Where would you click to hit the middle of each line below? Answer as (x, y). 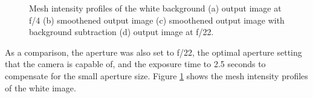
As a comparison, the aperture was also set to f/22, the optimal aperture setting (153, 52)
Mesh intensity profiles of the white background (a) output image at (155, 8)
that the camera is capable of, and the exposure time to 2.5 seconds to (135, 64)
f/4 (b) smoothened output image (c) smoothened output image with (157, 20)
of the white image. (40, 87)
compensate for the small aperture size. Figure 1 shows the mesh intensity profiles (156, 75)
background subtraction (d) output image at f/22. (121, 32)
